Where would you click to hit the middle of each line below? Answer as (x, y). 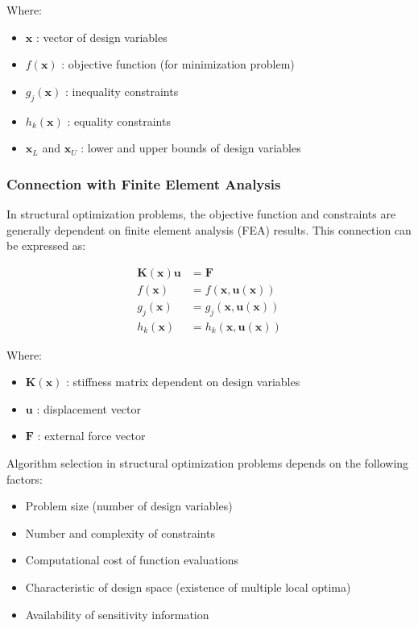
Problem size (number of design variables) (129, 506)
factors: (25, 478)
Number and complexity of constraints (120, 532)
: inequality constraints (122, 91)
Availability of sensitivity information (117, 614)
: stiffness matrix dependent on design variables (183, 382)
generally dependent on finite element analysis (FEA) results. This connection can (209, 229)
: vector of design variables (101, 37)
